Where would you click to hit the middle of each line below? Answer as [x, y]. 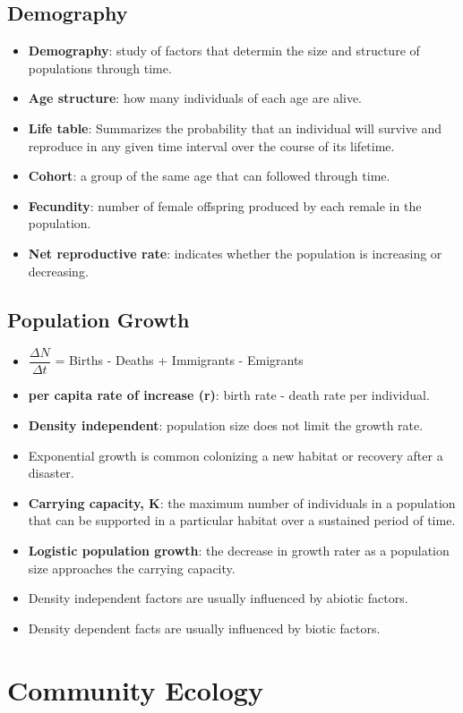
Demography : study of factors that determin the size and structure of [224, 51]
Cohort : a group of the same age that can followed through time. [209, 176]
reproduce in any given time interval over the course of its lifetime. [211, 145]
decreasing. [58, 271]
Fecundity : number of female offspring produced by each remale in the [225, 205]
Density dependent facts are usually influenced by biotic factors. [204, 628]
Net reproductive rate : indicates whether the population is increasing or [235, 253]
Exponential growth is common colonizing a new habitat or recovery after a [236, 455]
